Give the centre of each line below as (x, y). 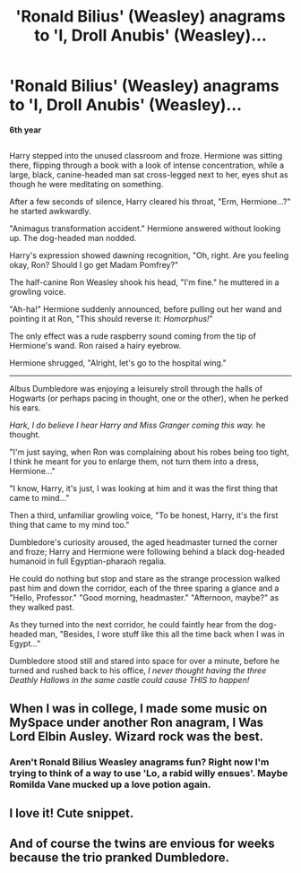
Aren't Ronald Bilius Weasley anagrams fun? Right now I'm (139, 762)
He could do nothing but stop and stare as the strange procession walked (145, 579)
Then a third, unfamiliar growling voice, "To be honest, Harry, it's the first (144, 515)
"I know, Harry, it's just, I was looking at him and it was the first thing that (144, 488)
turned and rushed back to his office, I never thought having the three (138, 670)
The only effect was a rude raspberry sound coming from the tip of (133, 336)
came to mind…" (39, 498)
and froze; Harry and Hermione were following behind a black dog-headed (147, 552)
